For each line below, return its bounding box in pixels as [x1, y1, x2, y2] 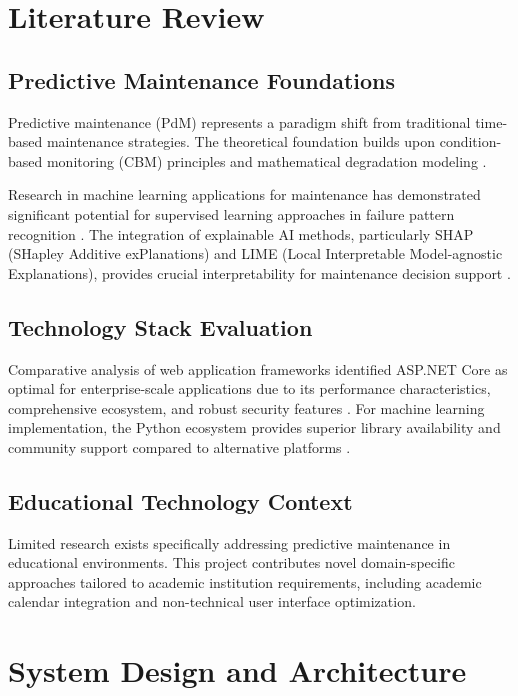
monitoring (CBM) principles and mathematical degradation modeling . [46, 150, 487, 171]
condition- [439, 131, 502, 152]
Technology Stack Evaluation [8, 311, 313, 342]
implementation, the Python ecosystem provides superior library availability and [8, 417, 501, 438]
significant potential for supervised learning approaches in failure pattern [8, 203, 455, 224]
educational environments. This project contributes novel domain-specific [8, 552, 455, 573]
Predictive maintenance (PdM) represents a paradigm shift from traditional [8, 111, 471, 132]
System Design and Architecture [8, 650, 467, 691]
